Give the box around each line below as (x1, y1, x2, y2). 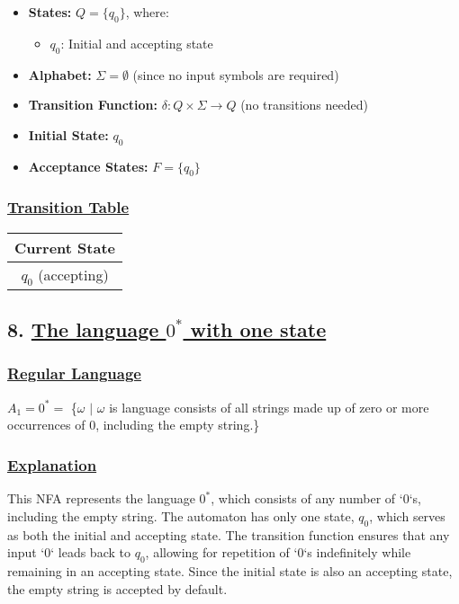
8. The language (7, 315, 159, 343)
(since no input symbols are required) (132, 65, 339, 84)
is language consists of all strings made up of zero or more (109, 397, 429, 416)
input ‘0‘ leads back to (7, 543, 130, 562)
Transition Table (7, 196, 130, 218)
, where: (125, 3, 169, 21)
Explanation (7, 453, 97, 475)
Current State (14, 236, 116, 258)
